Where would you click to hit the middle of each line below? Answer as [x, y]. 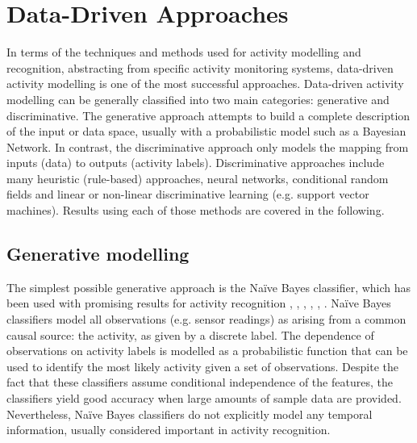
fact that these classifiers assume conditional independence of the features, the [200, 382]
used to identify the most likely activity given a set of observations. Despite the [202, 366]
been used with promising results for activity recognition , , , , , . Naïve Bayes [199, 303]
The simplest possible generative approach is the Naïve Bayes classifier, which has [209, 287]
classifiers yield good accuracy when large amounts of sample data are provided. [204, 398]
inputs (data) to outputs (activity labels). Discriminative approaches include [196, 163]
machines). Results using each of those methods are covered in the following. [196, 210]
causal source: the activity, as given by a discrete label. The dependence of [190, 334]
